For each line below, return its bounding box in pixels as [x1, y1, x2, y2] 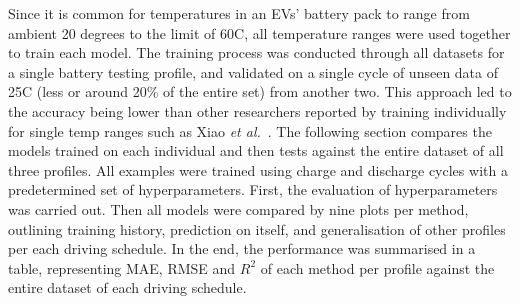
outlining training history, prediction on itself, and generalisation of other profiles [8, 218, 506, 239]
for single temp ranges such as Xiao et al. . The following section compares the [8, 120, 492, 141]
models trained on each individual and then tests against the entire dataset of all [8, 140, 504, 161]
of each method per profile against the [260, 257, 495, 278]
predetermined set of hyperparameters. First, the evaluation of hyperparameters [8, 179, 498, 200]
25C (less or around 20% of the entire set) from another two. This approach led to [8, 81, 512, 102]
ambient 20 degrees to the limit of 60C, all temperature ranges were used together [8, 22, 511, 43]
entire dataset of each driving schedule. [8, 277, 247, 298]
